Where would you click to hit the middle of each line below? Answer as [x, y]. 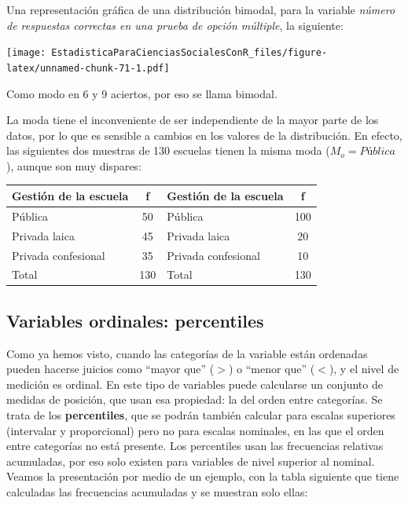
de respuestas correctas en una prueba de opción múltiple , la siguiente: [175, 25]
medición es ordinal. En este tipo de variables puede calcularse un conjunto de [195, 384]
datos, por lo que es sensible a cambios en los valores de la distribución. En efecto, [204, 135]
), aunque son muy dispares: [74, 165]
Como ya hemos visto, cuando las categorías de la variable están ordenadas [187, 353]
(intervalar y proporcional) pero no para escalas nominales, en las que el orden [195, 430]
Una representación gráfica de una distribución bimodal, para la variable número [201, 9]
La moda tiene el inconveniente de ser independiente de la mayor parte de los [193, 120]
